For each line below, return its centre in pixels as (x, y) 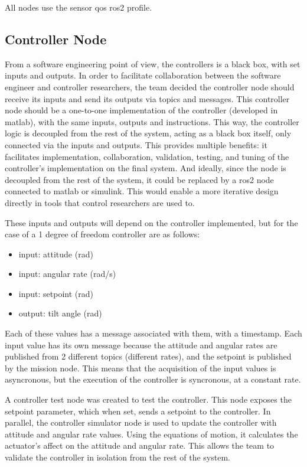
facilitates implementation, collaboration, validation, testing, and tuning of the (147, 156)
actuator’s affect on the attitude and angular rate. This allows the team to (140, 445)
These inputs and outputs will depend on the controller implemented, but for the (151, 222)
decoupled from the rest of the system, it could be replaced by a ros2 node (139, 179)
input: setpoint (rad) (56, 293)
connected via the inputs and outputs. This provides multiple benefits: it (136, 144)
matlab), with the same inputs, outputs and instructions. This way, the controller (152, 121)
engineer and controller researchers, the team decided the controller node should (150, 86)
